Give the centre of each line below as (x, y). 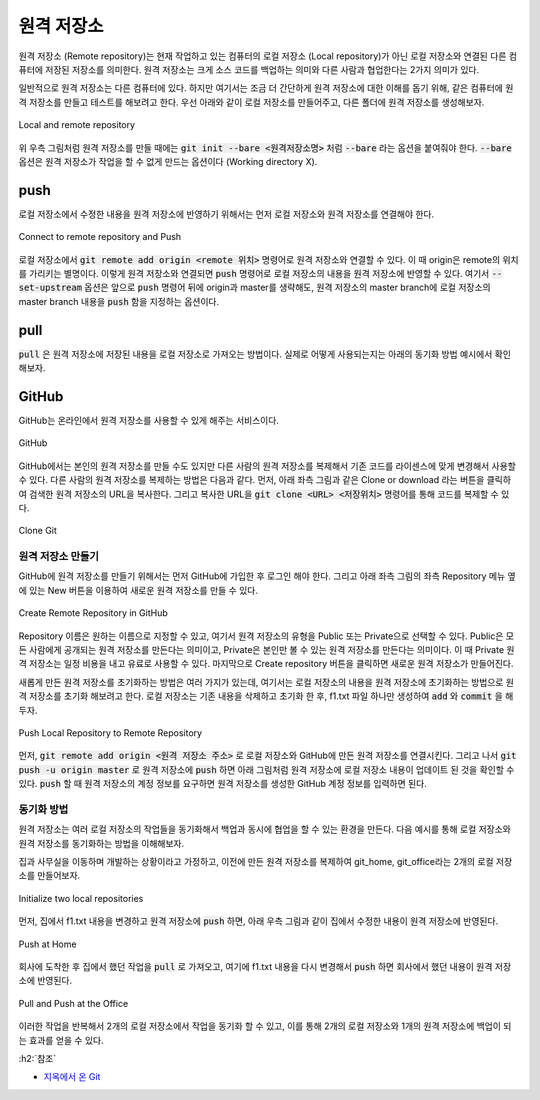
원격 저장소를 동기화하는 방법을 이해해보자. (101, 843)
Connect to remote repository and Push (100, 237)
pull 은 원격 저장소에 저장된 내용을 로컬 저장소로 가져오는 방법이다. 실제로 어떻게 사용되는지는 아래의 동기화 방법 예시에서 (255, 354)
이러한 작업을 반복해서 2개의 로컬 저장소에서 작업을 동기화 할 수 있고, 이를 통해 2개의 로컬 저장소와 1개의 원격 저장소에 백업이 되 (265, 1026)
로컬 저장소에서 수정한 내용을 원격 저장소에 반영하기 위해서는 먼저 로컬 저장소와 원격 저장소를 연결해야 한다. (226, 214)
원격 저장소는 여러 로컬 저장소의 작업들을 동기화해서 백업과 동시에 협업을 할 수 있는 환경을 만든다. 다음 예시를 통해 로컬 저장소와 (265, 829)
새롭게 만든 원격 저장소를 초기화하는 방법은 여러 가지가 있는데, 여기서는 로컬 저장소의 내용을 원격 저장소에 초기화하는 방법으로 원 (266, 682)
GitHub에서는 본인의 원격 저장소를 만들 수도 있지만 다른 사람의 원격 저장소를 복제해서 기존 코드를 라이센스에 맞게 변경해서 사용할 (267, 466)
